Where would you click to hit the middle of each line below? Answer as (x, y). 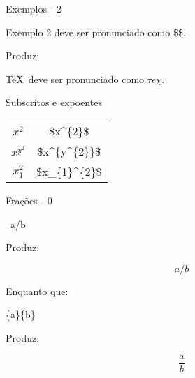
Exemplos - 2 (34, 8)
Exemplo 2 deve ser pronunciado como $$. (96, 32)
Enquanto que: (37, 290)
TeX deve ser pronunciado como (75, 78)
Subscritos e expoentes (54, 102)
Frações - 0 (29, 200)
